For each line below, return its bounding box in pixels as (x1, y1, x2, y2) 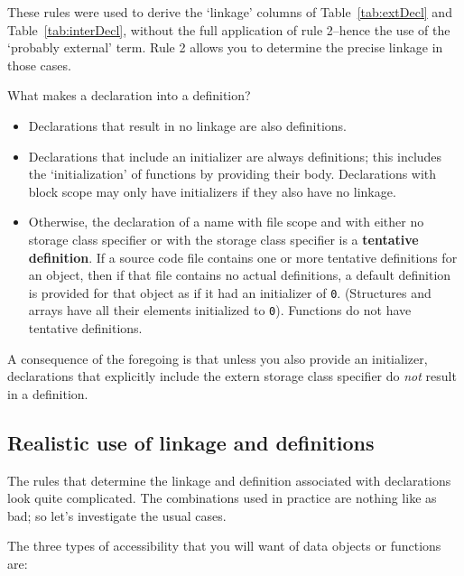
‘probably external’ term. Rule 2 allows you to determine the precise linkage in (7, 38, 443, 57)
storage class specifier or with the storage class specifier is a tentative (28, 229, 419, 248)
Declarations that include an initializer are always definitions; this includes (28, 146, 442, 165)
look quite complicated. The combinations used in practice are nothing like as (7, 488, 437, 507)
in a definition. (7, 384, 88, 403)
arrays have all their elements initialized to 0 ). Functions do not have (28, 301, 412, 320)
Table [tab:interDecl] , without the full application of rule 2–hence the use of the (7, 20, 450, 39)
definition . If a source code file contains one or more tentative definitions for (28, 247, 458, 266)
